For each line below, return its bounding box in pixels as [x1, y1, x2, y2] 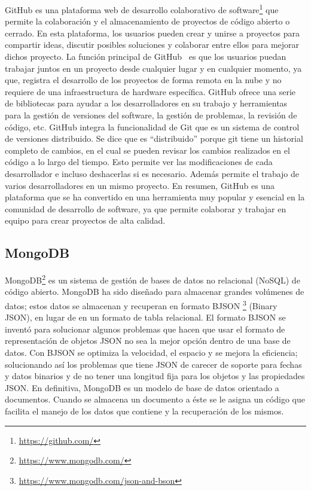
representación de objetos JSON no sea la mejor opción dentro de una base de [5, 334, 291, 347]
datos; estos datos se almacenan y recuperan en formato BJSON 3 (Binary [5, 297, 278, 312]
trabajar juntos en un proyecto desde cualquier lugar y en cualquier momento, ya [5, 62, 302, 74]
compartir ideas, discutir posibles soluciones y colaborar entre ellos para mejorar [5, 38, 300, 51]
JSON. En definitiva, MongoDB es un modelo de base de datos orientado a [5, 381, 279, 394]
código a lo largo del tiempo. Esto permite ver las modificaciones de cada [5, 155, 273, 168]
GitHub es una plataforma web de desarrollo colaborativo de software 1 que [5, 2, 279, 16]
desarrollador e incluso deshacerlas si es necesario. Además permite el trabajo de [5, 167, 299, 179]
